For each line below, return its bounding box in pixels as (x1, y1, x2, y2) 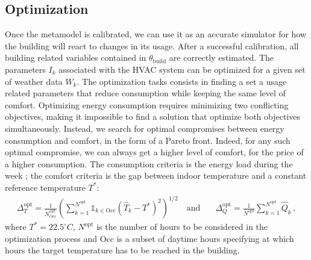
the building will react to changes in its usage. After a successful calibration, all (5, 39, 299, 52)
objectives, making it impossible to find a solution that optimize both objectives (5, 110, 301, 123)
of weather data (5, 75, 63, 87)
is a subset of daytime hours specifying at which (116, 232, 294, 244)
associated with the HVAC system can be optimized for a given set (58, 63, 306, 75)
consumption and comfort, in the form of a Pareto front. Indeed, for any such (5, 134, 291, 146)
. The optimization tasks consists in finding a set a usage (77, 75, 287, 87)
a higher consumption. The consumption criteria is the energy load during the (5, 157, 293, 170)
